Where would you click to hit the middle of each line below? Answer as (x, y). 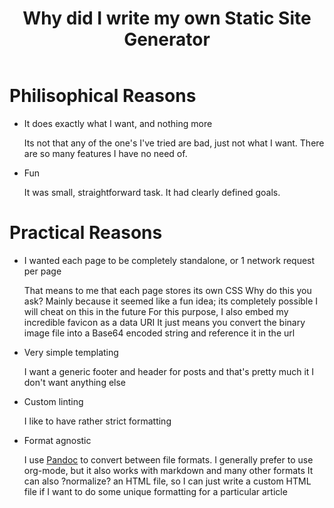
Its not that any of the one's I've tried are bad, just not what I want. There (174, 143)
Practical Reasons (86, 233)
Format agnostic (57, 440)
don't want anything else (75, 382)
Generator (167, 39)
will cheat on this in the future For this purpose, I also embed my (156, 311)
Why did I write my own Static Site (167, 18)
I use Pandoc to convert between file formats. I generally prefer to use (168, 459)
